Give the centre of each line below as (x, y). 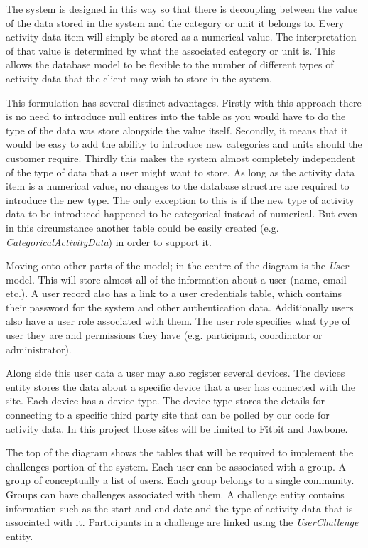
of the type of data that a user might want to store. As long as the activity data (180, 172)
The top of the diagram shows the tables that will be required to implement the (180, 452)
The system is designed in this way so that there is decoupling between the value (182, 9)
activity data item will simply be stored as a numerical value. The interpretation (181, 37)
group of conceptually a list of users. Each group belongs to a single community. (180, 480)
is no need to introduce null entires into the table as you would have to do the (176, 116)
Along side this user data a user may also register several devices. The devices (175, 373)
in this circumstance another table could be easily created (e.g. (142, 227)
